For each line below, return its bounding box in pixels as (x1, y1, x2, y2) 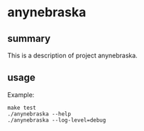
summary (7, 33, 51, 45)
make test (7, 104, 37, 111)
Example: (7, 90, 35, 99)
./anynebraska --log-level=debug (7, 116, 106, 124)
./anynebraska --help (7, 110, 72, 118)
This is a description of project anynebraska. (7, 51, 138, 59)
